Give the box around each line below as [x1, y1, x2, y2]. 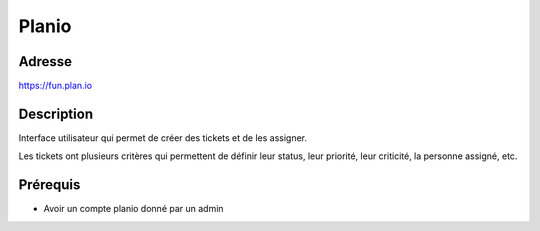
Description [18, 105, 94, 122]
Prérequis [18, 176, 81, 194]
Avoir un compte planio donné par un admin [43, 203, 224, 215]
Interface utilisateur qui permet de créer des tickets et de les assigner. [18, 131, 308, 144]
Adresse [18, 53, 73, 70]
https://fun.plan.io [18, 80, 93, 92]
